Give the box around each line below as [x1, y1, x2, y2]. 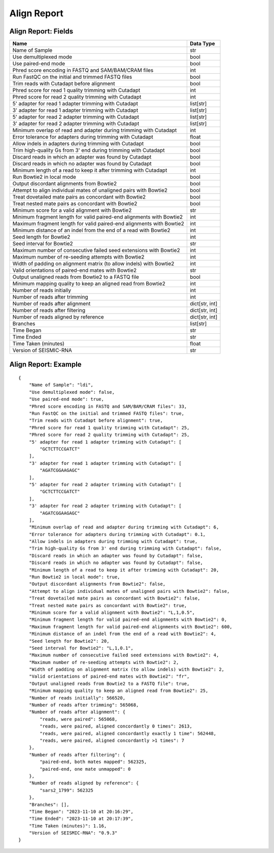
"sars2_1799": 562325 [40, 787, 94, 793]
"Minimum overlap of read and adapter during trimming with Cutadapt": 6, [28, 524, 219, 530]
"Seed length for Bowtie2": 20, [28, 638, 110, 644]
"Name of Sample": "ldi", [28, 382, 94, 388]
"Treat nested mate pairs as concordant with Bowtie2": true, [28, 603, 187, 608]
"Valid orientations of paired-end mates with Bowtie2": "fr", [28, 674, 190, 679]
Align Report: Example [9, 360, 82, 369]
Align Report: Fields [9, 27, 74, 36]
